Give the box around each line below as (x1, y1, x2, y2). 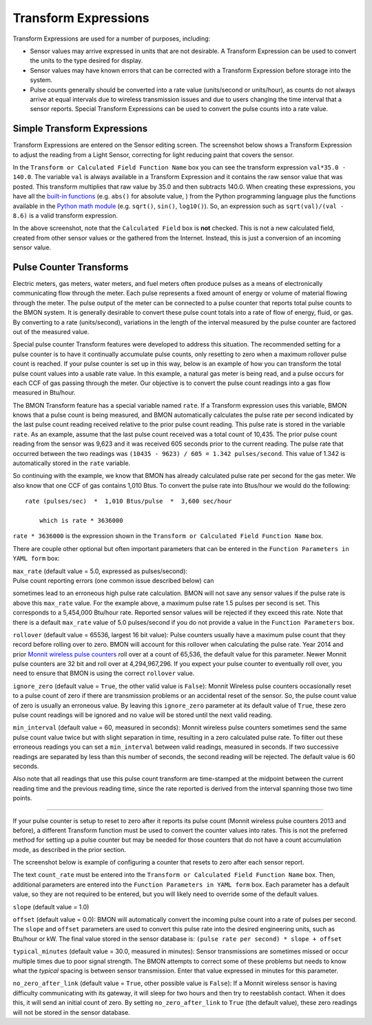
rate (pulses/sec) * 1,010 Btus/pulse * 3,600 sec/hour (25, 497, 232, 506)
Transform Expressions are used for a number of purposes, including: (12, 34, 211, 43)
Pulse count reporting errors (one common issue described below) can (12, 576, 214, 585)
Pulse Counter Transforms (12, 261, 129, 273)
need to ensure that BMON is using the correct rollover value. (12, 669, 195, 678)
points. (12, 794, 32, 803)
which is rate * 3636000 (39, 517, 123, 524)
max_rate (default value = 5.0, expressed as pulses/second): (12, 567, 188, 575)
